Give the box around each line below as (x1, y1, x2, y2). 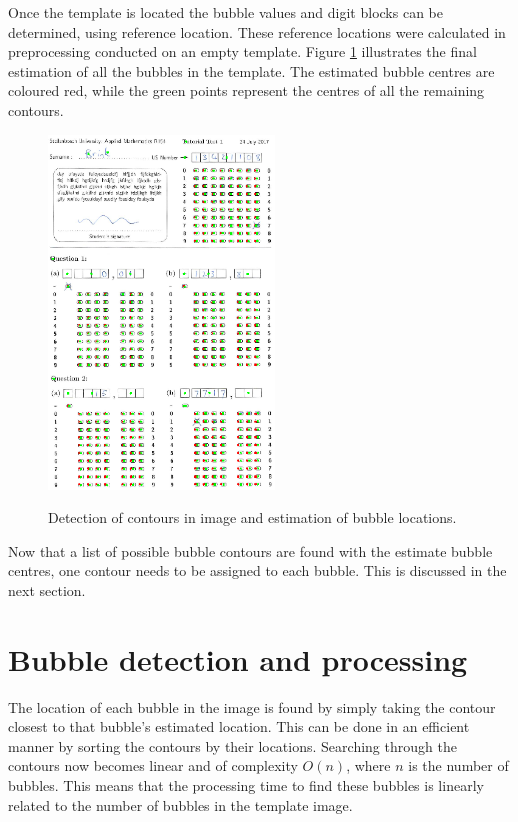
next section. (8, 579, 86, 600)
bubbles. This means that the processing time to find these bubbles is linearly (8, 775, 484, 796)
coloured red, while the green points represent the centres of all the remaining (8, 80, 485, 101)
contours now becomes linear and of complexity (8, 755, 298, 776)
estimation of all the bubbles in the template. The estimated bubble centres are (8, 60, 495, 81)
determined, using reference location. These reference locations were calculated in (8, 21, 506, 42)
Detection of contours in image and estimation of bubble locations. (48, 507, 457, 528)
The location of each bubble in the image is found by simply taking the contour (8, 696, 496, 717)
